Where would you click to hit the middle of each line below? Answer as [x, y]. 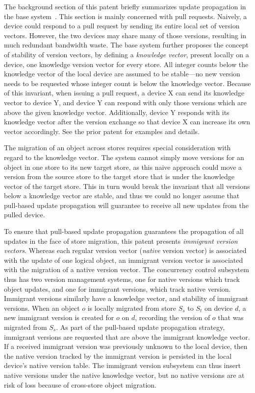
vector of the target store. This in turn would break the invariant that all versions [127, 186]
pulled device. [25, 215]
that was [231, 317]
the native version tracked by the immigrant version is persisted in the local [118, 356]
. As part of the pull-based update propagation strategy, [140, 327]
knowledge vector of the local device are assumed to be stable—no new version [122, 74]
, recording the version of [173, 317]
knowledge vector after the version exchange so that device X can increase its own [127, 122]
